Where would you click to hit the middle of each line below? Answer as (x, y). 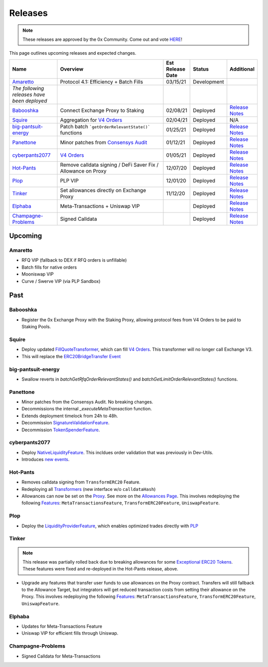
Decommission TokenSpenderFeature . (61, 430)
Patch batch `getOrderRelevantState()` (105, 126)
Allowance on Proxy (83, 171)
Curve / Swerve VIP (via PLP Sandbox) (61, 281)
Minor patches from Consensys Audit (103, 142)
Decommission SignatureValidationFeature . (66, 423)
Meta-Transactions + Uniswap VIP (100, 206)
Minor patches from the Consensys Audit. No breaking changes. (87, 402)
